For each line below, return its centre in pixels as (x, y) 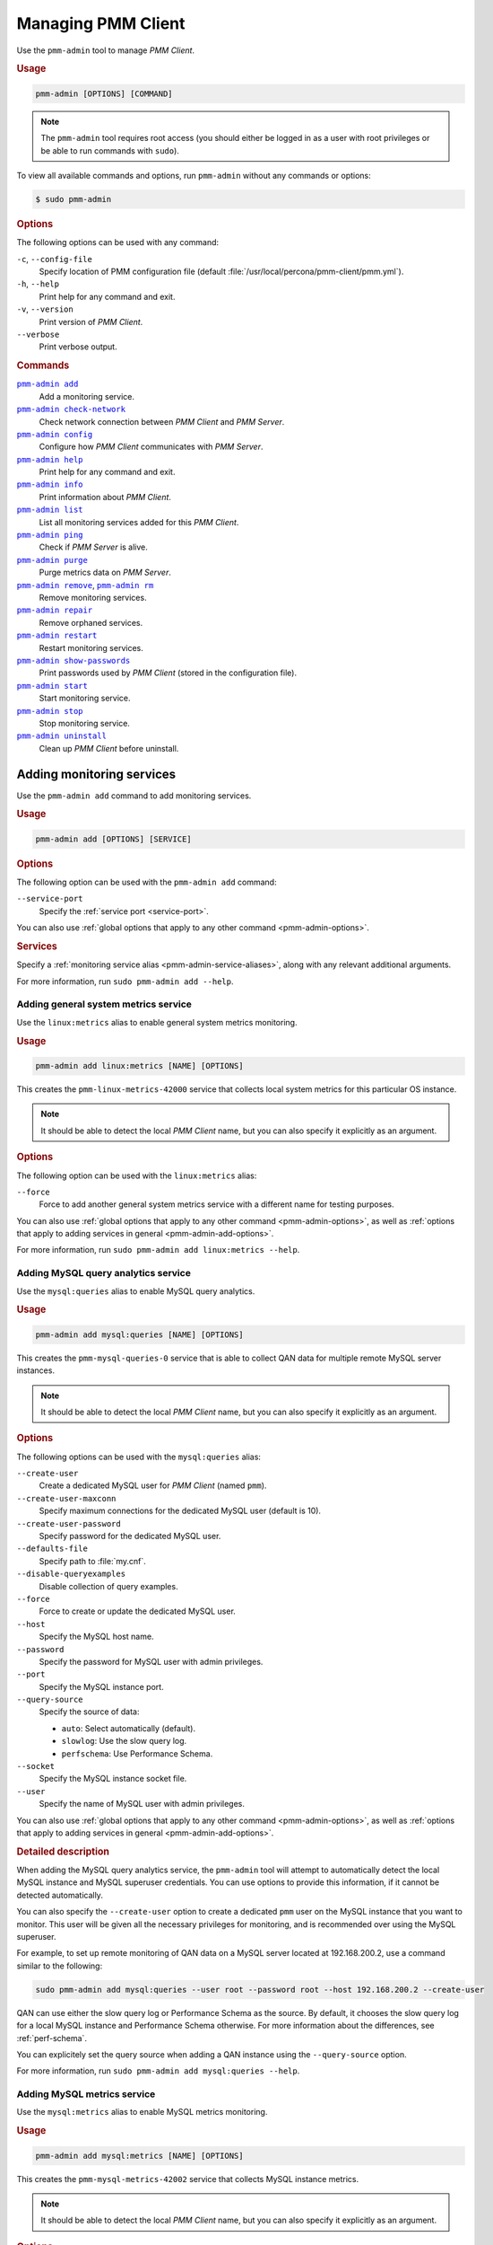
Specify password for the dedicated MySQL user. (130, 1536)
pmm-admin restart (57, 636)
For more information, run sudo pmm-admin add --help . (125, 981)
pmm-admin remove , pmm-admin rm (85, 585)
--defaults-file (52, 1549)
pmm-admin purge (52, 560)
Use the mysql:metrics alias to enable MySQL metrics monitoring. (142, 2112)
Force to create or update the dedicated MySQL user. (138, 1611)
